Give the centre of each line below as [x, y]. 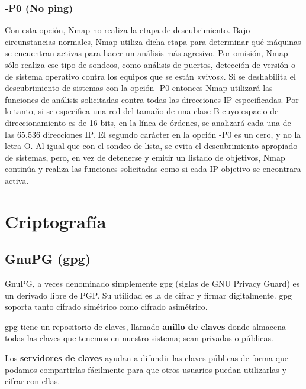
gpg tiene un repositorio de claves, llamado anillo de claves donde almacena [145, 326]
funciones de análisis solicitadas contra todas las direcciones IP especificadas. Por [152, 99]
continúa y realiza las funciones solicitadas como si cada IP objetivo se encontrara [153, 169]
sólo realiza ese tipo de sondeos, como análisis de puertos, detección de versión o [150, 64]
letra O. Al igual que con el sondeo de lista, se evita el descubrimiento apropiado [151, 146]
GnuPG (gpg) [48, 259]
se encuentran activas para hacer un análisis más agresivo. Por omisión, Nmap [146, 53]
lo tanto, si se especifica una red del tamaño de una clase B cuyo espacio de [142, 111]
